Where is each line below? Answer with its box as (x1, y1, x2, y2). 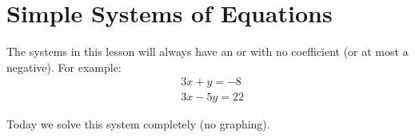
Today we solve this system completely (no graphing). (6, 116, 270, 132)
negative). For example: (6, 58, 122, 75)
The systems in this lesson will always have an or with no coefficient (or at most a (6, 43, 409, 60)
